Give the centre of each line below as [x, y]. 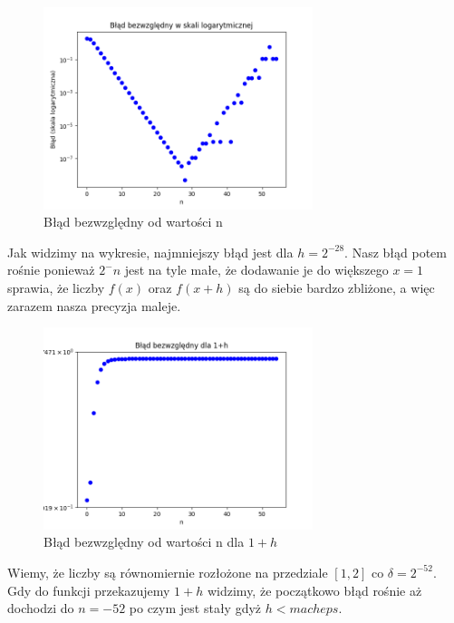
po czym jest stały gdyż [195, 608]
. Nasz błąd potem [396, 252]
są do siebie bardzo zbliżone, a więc [337, 287]
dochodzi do [41, 608]
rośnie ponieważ [51, 270]
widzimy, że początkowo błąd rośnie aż [314, 590]
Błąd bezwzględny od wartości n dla [144, 542]
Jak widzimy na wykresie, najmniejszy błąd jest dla [150, 252]
